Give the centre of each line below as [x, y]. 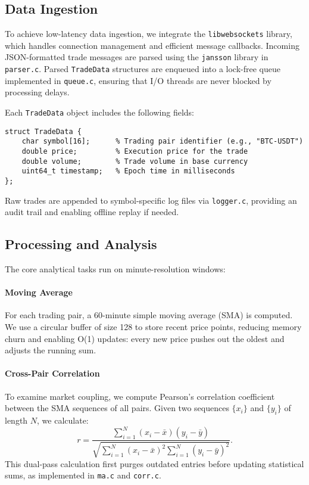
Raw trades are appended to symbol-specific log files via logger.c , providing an [151, 200]
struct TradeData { [43, 131]
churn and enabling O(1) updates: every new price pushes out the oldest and [145, 338]
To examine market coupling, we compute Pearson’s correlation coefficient [140, 396]
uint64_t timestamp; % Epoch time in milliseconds [128, 171]
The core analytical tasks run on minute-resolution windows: [115, 269]
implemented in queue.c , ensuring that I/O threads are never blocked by [138, 80]
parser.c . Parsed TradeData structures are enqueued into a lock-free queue [143, 69]
